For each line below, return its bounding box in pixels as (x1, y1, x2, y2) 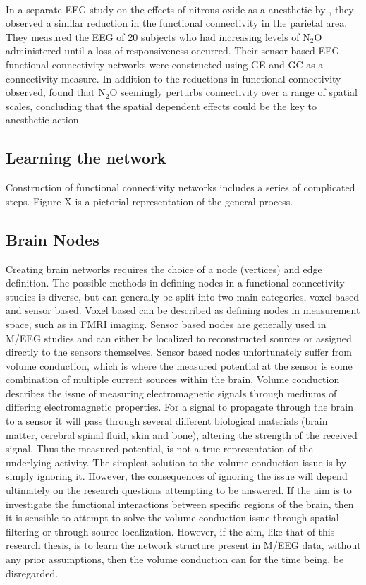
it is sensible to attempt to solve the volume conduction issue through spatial (6, 510, 339, 525)
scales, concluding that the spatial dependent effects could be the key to (6, 98, 317, 113)
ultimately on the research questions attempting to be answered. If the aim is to (6, 483, 352, 497)
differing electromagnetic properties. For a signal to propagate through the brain (6, 399, 354, 414)
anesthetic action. (6, 112, 82, 127)
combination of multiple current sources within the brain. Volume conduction (6, 372, 340, 387)
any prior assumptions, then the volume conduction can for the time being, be (6, 552, 344, 566)
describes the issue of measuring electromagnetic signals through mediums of (6, 385, 337, 400)
